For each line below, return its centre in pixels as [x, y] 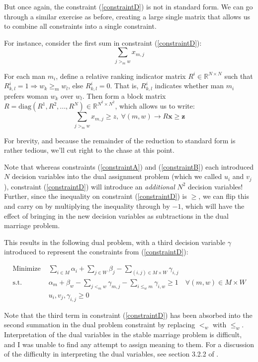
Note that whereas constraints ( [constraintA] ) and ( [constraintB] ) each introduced [129, 166]
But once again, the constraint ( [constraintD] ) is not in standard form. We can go [129, 6]
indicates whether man [189, 86]
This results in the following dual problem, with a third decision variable [115, 242]
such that [239, 76]
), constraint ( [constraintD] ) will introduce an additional [89, 186]
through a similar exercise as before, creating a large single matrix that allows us [127, 16]
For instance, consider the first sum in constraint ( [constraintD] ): [103, 42]
